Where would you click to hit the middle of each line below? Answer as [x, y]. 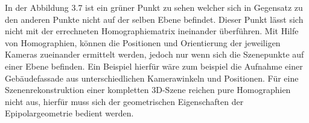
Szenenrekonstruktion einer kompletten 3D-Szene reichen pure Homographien [148, 90]
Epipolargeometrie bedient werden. [69, 113]
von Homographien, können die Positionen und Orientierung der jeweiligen [143, 42]
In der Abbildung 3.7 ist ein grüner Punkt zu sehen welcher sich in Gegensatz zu [154, 7]
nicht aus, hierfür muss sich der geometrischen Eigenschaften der [124, 101]
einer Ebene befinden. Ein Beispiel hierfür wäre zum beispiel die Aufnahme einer [154, 66]
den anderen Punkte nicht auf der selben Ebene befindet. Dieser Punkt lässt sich [154, 19]
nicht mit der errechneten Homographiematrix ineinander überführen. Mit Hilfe [152, 31]
